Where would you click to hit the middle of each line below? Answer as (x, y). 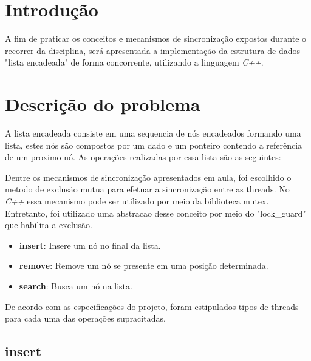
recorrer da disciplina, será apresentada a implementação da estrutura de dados (153, 50)
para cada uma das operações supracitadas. (85, 318)
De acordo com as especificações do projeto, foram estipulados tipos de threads (152, 306)
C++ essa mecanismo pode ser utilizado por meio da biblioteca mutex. (137, 201)
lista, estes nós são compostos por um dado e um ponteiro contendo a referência (154, 145)
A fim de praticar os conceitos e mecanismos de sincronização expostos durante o (156, 39)
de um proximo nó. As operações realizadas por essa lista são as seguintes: (143, 157)
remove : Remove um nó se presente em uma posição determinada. (144, 265)
